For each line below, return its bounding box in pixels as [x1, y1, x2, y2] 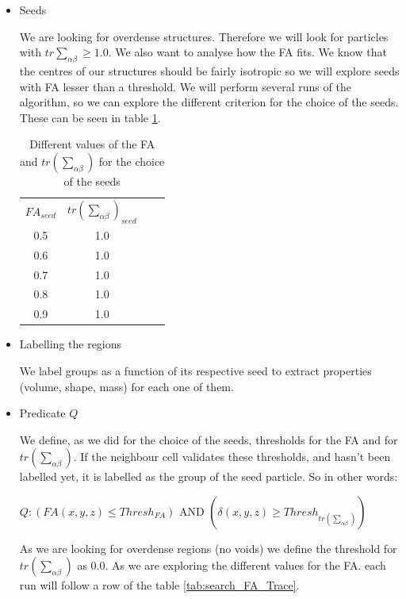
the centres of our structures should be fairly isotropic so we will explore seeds [19, 62, 400, 79]
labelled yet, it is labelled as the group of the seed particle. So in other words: [19, 468, 398, 485]
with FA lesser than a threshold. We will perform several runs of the [19, 78, 351, 94]
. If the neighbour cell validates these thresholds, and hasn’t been [73, 448, 391, 465]
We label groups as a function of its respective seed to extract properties [19, 362, 372, 378]
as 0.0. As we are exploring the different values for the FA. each [77, 557, 386, 574]
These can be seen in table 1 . [19, 109, 161, 125]
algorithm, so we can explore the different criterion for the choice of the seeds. [19, 94, 399, 110]
